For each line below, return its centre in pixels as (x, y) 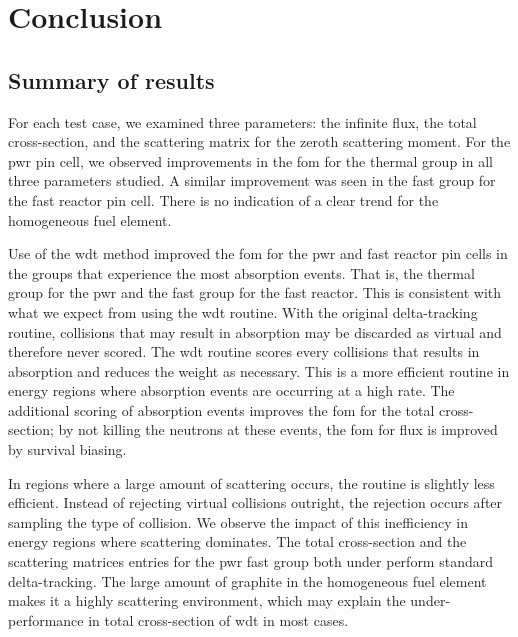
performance (46, 619)
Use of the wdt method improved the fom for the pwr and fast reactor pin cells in (258, 253)
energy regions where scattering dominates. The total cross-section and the (237, 541)
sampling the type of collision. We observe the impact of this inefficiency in (238, 521)
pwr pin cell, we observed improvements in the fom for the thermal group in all (250, 160)
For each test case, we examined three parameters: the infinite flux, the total (242, 121)
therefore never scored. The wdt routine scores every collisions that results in (244, 351)
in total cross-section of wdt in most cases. (218, 619)
